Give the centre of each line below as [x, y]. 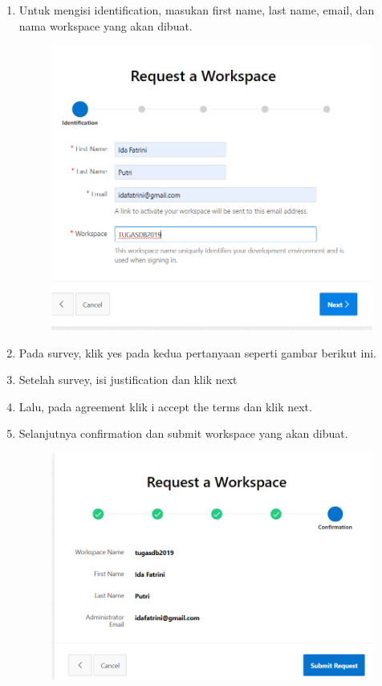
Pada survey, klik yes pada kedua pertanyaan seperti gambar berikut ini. [197, 352]
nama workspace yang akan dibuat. [106, 25]
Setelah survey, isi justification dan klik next [128, 380]
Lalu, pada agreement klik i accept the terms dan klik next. [165, 406]
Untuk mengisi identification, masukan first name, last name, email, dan [197, 10]
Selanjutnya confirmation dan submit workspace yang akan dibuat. [183, 433]
